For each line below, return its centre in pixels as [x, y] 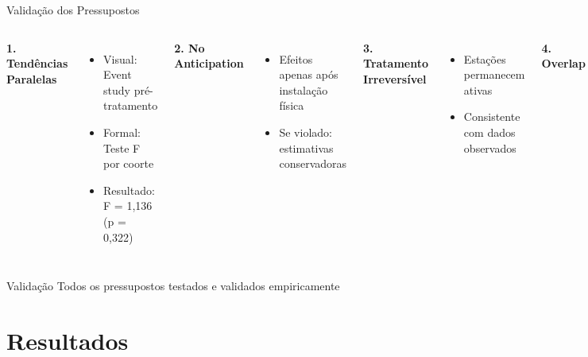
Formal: [122, 132]
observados [490, 147]
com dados [489, 132]
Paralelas [32, 78]
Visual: [120, 58]
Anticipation [209, 63]
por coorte [129, 163]
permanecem [494, 74]
